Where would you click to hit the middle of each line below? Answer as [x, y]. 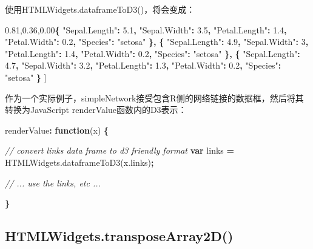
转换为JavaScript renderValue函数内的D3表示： [96, 110]
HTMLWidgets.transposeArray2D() [119, 236]
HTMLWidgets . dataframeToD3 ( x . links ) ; [79, 162]
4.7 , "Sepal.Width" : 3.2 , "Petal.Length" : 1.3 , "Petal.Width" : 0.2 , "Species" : [143, 65]
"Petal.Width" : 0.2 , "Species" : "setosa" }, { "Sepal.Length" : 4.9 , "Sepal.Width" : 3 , [157, 42]
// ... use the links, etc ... [53, 182]
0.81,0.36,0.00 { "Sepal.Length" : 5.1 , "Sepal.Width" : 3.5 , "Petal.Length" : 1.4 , [146, 29]
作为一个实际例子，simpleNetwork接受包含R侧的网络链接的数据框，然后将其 [154, 97]
